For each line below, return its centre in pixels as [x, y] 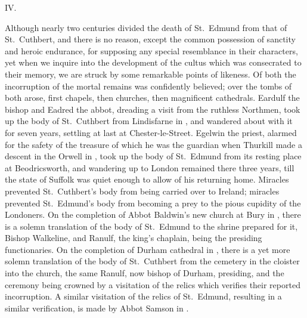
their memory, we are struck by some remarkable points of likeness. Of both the [151, 74]
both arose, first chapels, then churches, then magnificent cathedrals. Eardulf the [152, 98]
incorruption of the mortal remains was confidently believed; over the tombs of [148, 86]
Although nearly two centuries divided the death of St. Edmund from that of [146, 27]
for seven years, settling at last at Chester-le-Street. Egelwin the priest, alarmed [151, 132]
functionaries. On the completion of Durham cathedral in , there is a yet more [148, 249]
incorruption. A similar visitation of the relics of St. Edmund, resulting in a [143, 296]
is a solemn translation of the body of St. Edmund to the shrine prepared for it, [151, 226]
